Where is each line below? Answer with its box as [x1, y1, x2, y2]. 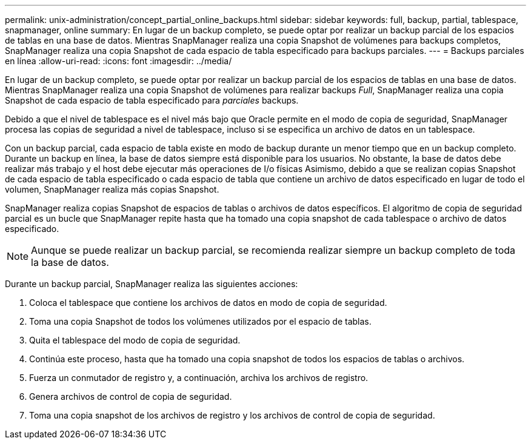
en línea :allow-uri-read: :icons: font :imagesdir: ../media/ [5, 56, 232, 66]
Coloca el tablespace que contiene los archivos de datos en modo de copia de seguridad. [29, 297, 387, 308]
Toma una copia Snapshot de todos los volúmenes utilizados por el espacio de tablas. [29, 316, 372, 326]
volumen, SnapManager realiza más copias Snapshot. [5, 184, 219, 194]
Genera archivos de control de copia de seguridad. [29, 391, 232, 402]
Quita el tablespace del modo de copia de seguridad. [29, 335, 241, 345]
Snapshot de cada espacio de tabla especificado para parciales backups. [5, 95, 299, 105]
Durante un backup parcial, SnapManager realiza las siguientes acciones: [5, 279, 298, 289]
